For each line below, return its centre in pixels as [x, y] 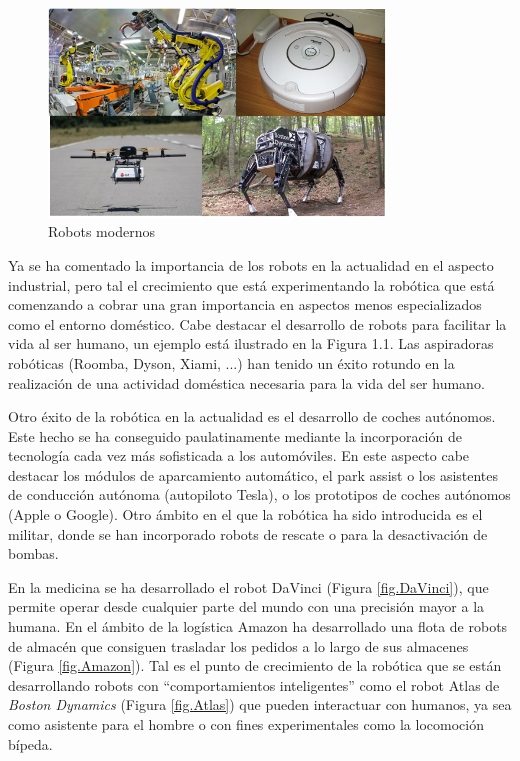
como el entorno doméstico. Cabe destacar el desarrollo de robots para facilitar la [257, 323]
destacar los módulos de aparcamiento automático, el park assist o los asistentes [253, 474]
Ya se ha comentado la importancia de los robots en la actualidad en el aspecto [251, 264]
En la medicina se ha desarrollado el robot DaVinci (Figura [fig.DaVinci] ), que [248, 586]
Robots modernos [101, 231]
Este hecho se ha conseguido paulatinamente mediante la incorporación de [235, 435]
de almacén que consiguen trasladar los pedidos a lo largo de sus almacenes [238, 645]
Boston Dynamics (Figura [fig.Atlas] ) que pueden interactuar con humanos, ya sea [260, 704]
